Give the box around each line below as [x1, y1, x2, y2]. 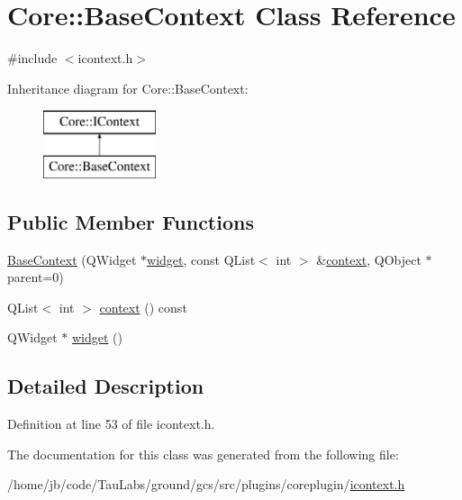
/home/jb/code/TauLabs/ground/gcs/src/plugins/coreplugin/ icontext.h [7, 475, 405, 494]
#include [7, 49, 58, 68]
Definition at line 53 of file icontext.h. [7, 414, 215, 433]
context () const [99, 297, 187, 316]
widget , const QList [147, 250, 256, 268]
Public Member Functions [7, 207, 254, 235]
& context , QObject [316, 250, 421, 268]
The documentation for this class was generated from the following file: [7, 444, 399, 463]
